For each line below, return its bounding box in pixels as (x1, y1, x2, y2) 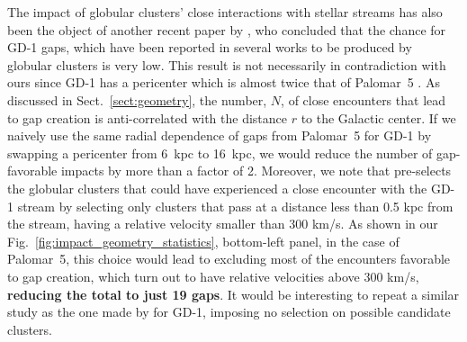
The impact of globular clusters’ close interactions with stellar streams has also (7, 3, 443, 21)
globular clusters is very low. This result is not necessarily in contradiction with (7, 55, 446, 74)
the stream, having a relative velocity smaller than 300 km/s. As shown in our (7, 214, 438, 233)
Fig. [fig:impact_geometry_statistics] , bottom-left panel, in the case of (7, 231, 400, 250)
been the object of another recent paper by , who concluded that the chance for (7, 20, 446, 39)
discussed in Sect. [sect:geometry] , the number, (7, 90, 267, 109)
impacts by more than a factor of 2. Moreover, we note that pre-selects (60, 161, 452, 180)
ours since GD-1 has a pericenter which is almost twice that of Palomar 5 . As (7, 73, 440, 92)
